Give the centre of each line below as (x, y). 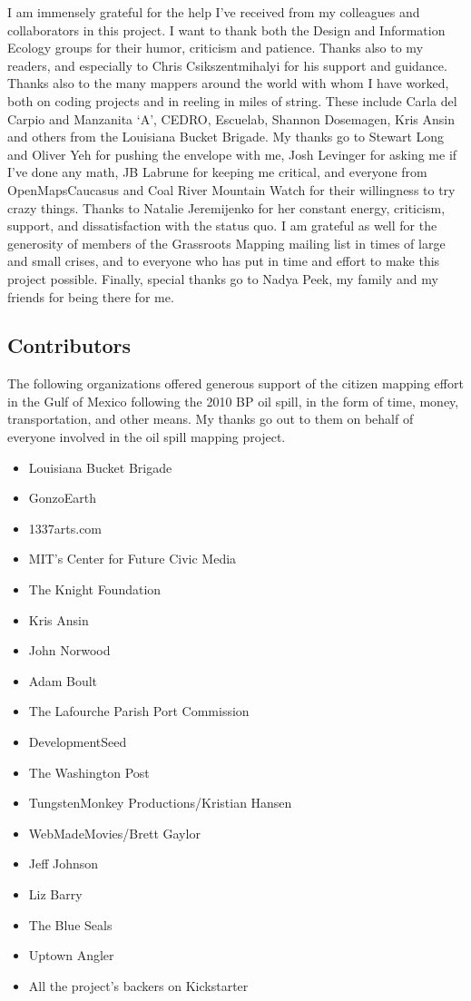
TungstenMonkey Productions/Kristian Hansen (160, 803)
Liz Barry (55, 893)
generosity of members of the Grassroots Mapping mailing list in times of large (226, 243)
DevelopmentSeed (78, 742)
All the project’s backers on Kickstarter (138, 985)
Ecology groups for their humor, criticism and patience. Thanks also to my (216, 48)
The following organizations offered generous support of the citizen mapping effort (235, 383)
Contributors (69, 345)
